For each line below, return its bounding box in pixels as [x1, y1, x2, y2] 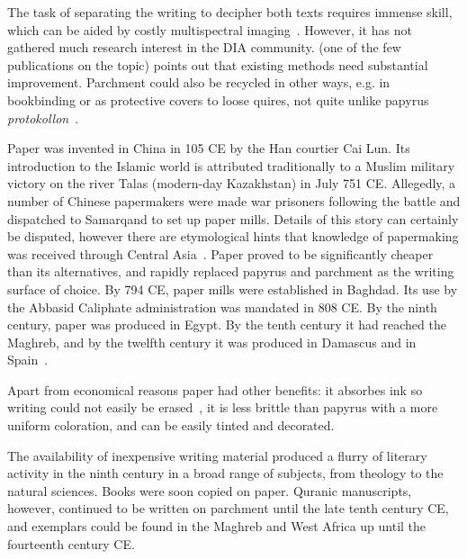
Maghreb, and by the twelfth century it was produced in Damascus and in [7, 332, 417, 351]
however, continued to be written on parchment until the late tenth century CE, [7, 499, 449, 518]
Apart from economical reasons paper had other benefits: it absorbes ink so [7, 380, 423, 399]
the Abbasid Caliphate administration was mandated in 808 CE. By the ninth [7, 297, 437, 316]
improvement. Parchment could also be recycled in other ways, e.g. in [7, 73, 391, 92]
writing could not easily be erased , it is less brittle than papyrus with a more [7, 398, 438, 417]
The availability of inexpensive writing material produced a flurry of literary [7, 446, 427, 464]
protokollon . [7, 108, 79, 127]
